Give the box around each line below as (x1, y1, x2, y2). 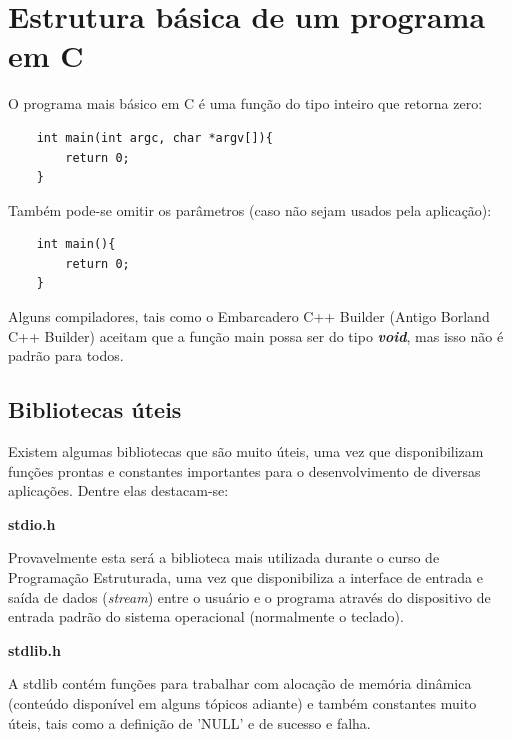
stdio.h (8, 513, 56, 534)
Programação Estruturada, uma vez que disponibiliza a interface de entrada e (8, 567, 483, 588)
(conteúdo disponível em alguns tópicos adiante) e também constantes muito (8, 692, 477, 713)
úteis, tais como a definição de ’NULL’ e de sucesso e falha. (8, 712, 371, 733)
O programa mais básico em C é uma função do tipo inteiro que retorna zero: (8, 93, 483, 114)
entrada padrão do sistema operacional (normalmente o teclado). (8, 606, 404, 627)
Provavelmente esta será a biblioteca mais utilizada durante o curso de (8, 547, 440, 568)
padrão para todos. (8, 345, 124, 366)
